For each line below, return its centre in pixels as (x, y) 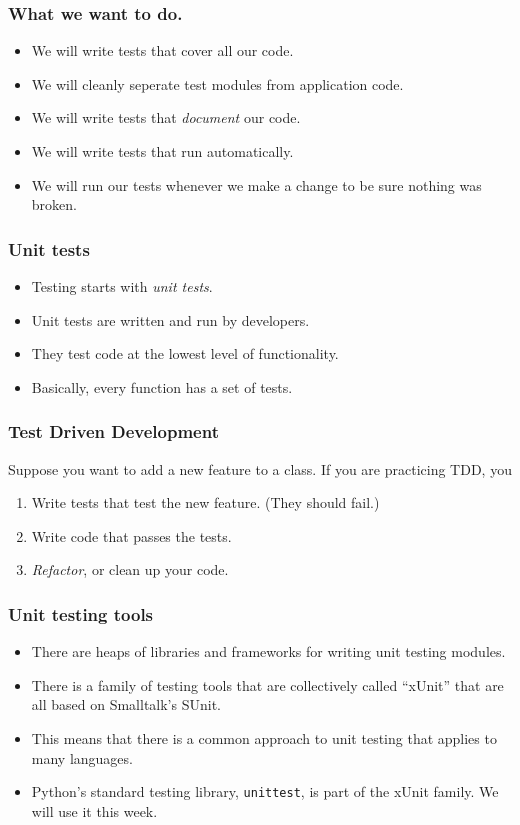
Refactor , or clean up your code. (130, 569)
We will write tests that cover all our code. (162, 50)
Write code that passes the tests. (131, 535)
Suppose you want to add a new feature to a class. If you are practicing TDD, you (260, 468)
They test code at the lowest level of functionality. (185, 353)
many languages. (82, 757)
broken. (54, 204)
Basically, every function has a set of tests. (162, 386)
